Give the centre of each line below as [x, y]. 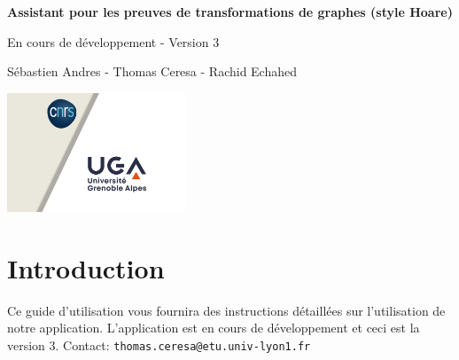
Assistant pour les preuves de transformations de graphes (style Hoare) [230, 12]
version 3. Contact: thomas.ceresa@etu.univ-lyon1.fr [159, 344]
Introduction [86, 267]
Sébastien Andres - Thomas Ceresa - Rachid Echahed [152, 71]
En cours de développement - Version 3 [113, 41]
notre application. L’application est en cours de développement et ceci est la [214, 328]
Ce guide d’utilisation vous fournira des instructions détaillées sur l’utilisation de [226, 310]
